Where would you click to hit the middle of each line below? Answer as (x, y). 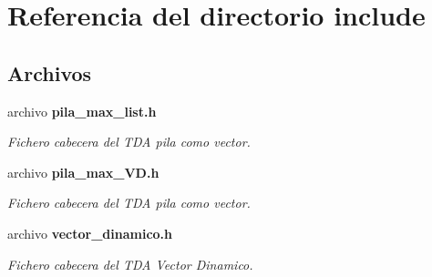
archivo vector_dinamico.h (90, 233)
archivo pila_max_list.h (82, 111)
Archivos (50, 72)
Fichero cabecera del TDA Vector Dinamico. (130, 264)
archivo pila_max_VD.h (83, 172)
